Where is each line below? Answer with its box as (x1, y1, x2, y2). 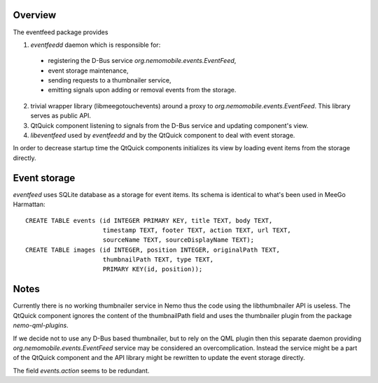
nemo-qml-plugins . (13, 321, 69, 330)
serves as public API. (30, 112, 91, 120)
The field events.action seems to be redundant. (13, 366, 150, 375)
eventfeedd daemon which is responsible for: (30, 41, 161, 49)
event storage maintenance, (48, 66, 129, 75)
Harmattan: (13, 200, 45, 209)
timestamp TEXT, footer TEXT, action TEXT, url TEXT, (102, 226, 291, 234)
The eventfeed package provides (13, 28, 108, 36)
